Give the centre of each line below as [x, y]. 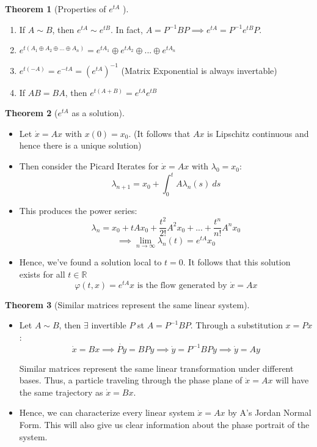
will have [292, 380]
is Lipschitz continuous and [258, 133]
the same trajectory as [61, 392]
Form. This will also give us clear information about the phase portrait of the [164, 425]
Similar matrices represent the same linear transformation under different [156, 368]
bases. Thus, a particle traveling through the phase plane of [131, 380]
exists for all [42, 274]
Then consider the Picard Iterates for [89, 166]
